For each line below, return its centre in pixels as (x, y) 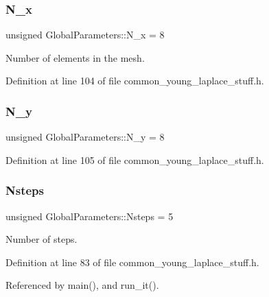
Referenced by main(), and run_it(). (82, 285)
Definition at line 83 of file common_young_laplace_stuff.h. (132, 262)
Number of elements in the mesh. (75, 57)
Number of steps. (42, 239)
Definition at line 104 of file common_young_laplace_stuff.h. (135, 81)
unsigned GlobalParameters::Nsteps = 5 (90, 216)
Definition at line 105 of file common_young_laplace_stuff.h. (135, 159)
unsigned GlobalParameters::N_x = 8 (85, 35)
